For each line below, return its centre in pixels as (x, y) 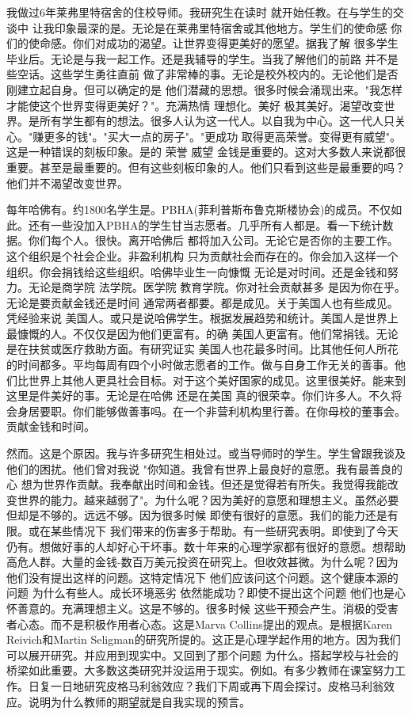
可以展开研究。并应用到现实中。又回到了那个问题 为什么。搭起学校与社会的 (202, 654)
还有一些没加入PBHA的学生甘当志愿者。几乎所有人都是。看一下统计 (205, 224)
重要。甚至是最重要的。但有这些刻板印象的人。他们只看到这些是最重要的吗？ (206, 167)
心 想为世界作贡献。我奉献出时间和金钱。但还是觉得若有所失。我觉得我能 (197, 484)
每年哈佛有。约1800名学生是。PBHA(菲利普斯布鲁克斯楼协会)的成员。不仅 (199, 209)
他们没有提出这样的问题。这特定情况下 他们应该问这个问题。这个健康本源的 (202, 577)
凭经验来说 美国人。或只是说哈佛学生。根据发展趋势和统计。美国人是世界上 (202, 318)
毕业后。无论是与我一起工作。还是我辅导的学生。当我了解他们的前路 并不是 (202, 58)
